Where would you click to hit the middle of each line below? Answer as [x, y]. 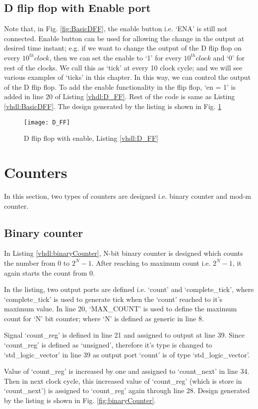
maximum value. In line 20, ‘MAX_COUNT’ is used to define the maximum [121, 309]
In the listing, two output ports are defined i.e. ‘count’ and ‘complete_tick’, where [129, 289]
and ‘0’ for [229, 57]
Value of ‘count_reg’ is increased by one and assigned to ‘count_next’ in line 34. [127, 371]
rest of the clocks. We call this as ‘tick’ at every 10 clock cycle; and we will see [123, 67]
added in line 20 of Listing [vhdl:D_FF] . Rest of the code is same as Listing [120, 96]
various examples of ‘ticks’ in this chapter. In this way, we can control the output [128, 77]
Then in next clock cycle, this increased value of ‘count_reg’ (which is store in [123, 380]
